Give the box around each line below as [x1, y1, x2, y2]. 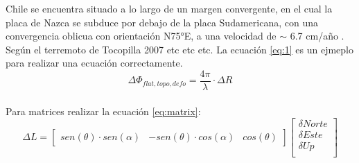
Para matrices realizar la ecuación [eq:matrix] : [6, 103, 201, 118]
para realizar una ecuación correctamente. [6, 55, 183, 70]
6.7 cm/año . [290, 28, 344, 43]
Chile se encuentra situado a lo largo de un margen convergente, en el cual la [6, 1, 333, 15]
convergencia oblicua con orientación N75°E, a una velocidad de [6, 28, 277, 43]
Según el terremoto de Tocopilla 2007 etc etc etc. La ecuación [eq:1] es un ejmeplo [6, 42, 353, 56]
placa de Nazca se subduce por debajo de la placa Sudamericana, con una [6, 15, 318, 29]
